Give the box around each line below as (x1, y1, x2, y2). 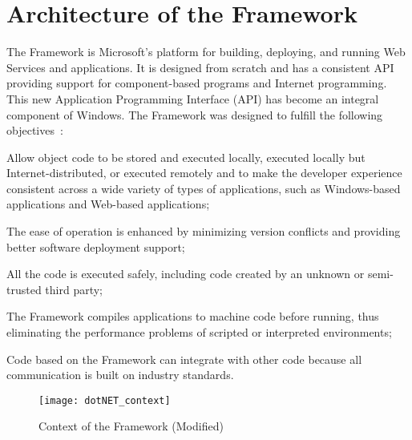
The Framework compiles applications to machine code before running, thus (6, 308, 379, 325)
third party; (45, 281, 103, 297)
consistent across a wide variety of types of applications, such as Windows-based (6, 180, 401, 196)
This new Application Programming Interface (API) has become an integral (6, 90, 379, 107)
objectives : (6, 122, 63, 139)
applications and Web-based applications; (6, 196, 210, 212)
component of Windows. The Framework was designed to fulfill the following (6, 106, 383, 123)
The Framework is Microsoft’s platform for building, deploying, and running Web (6, 43, 406, 60)
